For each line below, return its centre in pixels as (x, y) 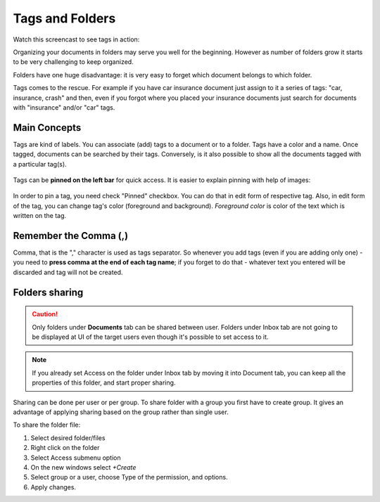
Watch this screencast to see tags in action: (76, 39)
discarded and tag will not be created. (68, 272)
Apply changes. (53, 487)
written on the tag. (40, 216)
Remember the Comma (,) (71, 236)
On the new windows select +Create (83, 467)
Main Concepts (47, 128)
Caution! (45, 314)
